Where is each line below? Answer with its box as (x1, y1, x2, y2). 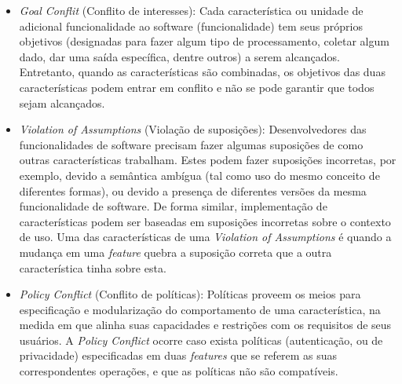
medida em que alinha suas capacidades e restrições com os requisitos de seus (19, 316, 392, 333)
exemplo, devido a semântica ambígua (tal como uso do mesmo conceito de (19, 166, 380, 183)
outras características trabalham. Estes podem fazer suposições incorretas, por (19, 152, 397, 168)
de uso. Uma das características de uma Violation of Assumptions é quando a (19, 229, 392, 245)
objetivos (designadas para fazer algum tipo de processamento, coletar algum (19, 33, 389, 49)
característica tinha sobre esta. (19, 259, 166, 276)
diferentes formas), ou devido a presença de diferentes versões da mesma (19, 182, 367, 199)
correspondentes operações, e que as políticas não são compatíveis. (19, 363, 338, 379)
